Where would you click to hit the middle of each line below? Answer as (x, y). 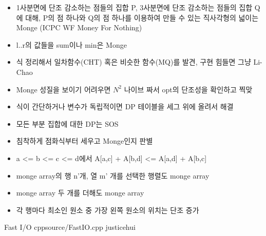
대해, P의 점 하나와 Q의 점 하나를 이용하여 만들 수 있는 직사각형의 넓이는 (142, 17)
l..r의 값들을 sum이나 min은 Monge (71, 44)
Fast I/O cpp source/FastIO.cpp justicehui (70, 227)
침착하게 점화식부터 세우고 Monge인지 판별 (84, 141)
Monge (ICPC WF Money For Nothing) (79, 27)
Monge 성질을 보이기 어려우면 (63, 89)
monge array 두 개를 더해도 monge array (80, 193)
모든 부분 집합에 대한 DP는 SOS (67, 123)
